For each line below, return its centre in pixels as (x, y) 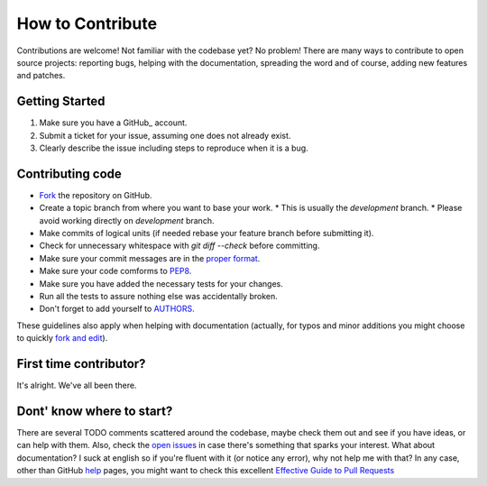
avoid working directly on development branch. (127, 220)
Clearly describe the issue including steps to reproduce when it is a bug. (174, 148)
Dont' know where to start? (95, 411)
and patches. (41, 76)
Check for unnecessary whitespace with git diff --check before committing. (179, 246)
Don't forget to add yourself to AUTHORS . (117, 309)
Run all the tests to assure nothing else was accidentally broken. (159, 297)
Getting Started (61, 101)
